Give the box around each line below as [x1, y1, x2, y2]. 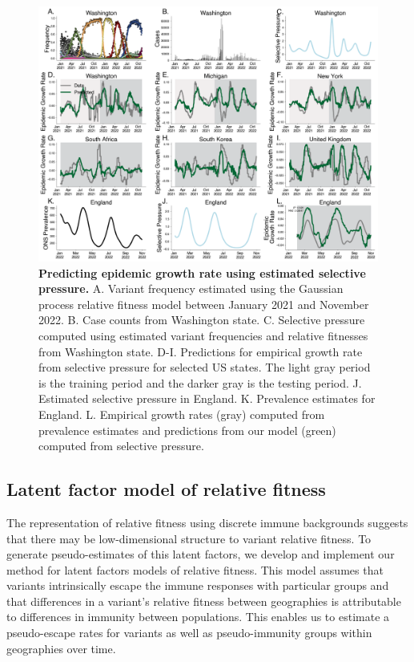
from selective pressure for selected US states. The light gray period [38, 359, 371, 376]
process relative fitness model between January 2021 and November [38, 295, 369, 312]
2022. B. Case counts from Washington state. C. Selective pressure [38, 311, 365, 328]
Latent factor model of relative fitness [6, 477, 326, 502]
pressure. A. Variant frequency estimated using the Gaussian [38, 280, 344, 297]
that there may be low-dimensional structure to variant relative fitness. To [6, 530, 372, 546]
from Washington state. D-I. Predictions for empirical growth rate [38, 343, 363, 359]
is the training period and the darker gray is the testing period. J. [38, 374, 362, 391]
